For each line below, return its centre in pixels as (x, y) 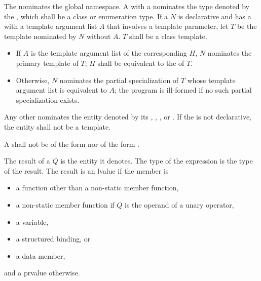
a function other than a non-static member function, (97, 188)
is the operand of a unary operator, (179, 204)
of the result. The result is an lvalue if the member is (86, 170)
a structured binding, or (53, 239)
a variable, (32, 222)
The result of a (27, 161)
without (99, 36)
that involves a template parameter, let (168, 26)
